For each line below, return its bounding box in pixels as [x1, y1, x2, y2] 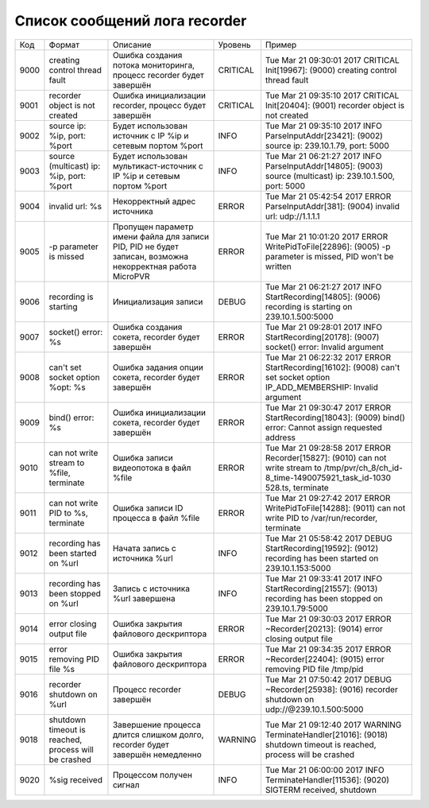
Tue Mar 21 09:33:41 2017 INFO [265, 573, 383, 584]
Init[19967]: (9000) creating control [265, 64, 397, 76]
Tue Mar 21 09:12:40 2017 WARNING [265, 719, 402, 730]
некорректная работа [112, 261, 197, 272]
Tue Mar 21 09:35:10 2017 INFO [265, 120, 383, 131]
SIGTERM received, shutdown [265, 784, 377, 795]
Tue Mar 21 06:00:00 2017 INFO [265, 764, 385, 775]
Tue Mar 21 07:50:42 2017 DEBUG [265, 674, 392, 685]
